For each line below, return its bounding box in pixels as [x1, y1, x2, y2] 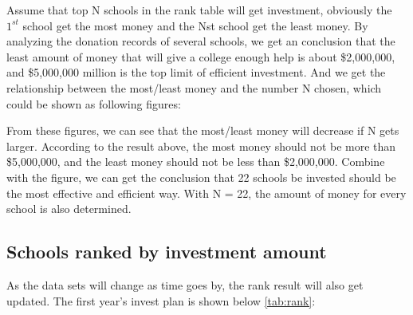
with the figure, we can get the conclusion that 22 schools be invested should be [6, 168, 396, 185]
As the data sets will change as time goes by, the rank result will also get [6, 276, 364, 293]
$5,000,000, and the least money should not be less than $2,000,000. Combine [6, 153, 385, 170]
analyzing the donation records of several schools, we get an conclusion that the [6, 33, 395, 49]
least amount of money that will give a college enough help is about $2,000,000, [6, 48, 395, 65]
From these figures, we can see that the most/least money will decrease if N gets [6, 122, 399, 139]
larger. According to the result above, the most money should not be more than [6, 137, 396, 154]
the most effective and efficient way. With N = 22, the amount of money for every [6, 184, 407, 201]
